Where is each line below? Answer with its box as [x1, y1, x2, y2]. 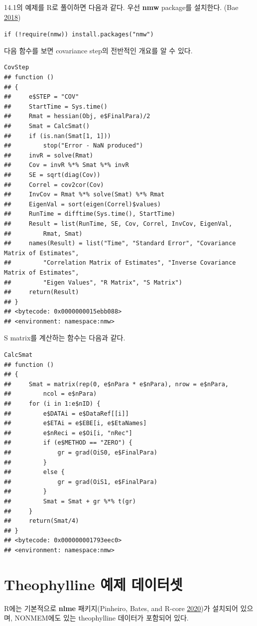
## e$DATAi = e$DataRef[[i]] [4, 410, 129, 417]
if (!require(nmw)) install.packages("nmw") [4, 31, 154, 38]
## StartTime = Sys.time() [4, 103, 108, 110]
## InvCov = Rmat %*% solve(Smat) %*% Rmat [4, 191, 165, 198]
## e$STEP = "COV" [4, 93, 79, 101]
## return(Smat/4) [4, 517, 79, 525]
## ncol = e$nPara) [4, 390, 97, 398]
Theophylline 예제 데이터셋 [4, 574, 183, 594]
